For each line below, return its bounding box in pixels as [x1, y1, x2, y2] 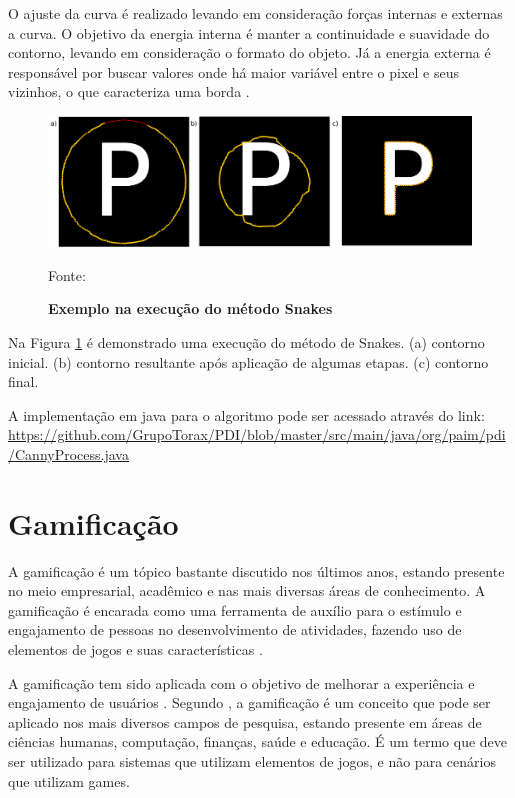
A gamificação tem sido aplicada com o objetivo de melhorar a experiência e [8, 672, 475, 693]
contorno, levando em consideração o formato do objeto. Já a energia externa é [8, 42, 491, 63]
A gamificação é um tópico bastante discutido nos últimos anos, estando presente [8, 560, 505, 581]
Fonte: [48, 264, 86, 285]
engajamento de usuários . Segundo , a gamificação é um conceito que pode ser [8, 692, 491, 713]
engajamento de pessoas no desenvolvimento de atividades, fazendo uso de [8, 619, 462, 640]
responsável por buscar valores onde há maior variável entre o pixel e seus [8, 61, 460, 82]
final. [8, 371, 39, 392]
